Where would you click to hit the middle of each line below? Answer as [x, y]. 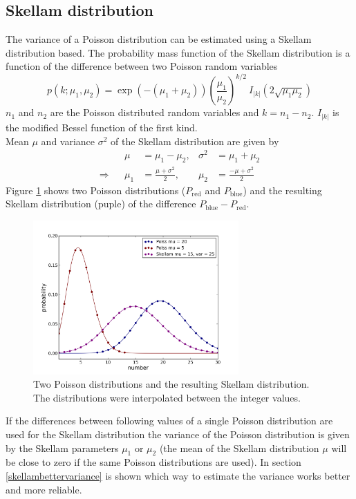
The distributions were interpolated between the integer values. [167, 397]
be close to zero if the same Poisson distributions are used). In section [153, 462]
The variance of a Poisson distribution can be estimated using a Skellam [159, 39]
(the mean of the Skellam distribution [239, 448]
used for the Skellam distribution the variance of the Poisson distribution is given [178, 434]
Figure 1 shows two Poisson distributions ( [96, 190]
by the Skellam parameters [62, 448]
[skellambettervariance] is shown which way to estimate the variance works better [178, 475]
